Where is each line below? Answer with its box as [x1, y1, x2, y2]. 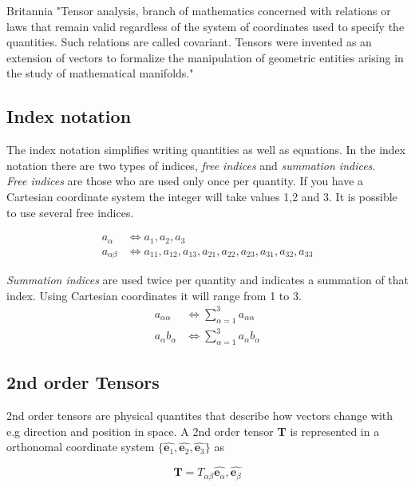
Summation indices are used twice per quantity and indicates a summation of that [6, 271, 409, 288]
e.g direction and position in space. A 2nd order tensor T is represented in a [6, 422, 380, 439]
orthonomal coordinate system [6, 438, 155, 455]
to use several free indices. [6, 204, 134, 220]
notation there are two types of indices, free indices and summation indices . [6, 156, 376, 173]
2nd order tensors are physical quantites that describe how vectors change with [6, 407, 393, 424]
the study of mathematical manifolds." [6, 65, 194, 81]
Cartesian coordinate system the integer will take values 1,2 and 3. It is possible [6, 188, 397, 204]
